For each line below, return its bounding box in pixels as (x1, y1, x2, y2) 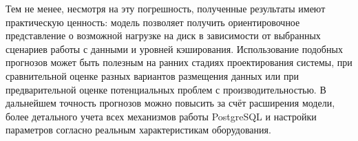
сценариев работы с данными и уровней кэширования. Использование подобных (6, 41, 343, 56)
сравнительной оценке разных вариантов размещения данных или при (6, 68, 299, 83)
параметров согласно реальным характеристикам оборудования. (6, 122, 271, 137)
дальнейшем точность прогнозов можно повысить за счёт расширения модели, (6, 96, 335, 110)
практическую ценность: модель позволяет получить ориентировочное (6, 14, 300, 29)
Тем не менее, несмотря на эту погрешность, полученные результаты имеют (6, 1, 326, 15)
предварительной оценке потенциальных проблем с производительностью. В (6, 82, 326, 96)
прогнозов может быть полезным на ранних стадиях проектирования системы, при (6, 55, 352, 69)
